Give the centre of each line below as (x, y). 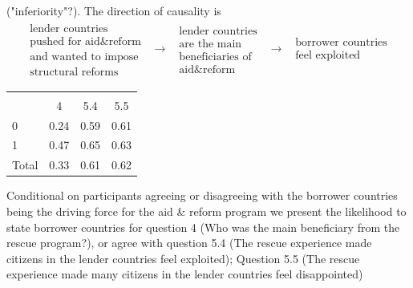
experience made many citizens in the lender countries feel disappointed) (185, 274)
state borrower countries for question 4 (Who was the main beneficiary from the (203, 227)
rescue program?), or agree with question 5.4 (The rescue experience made (189, 243)
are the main (211, 44)
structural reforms (74, 72)
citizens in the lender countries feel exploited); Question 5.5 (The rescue (183, 258)
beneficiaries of (215, 57)
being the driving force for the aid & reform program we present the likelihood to (206, 211)
